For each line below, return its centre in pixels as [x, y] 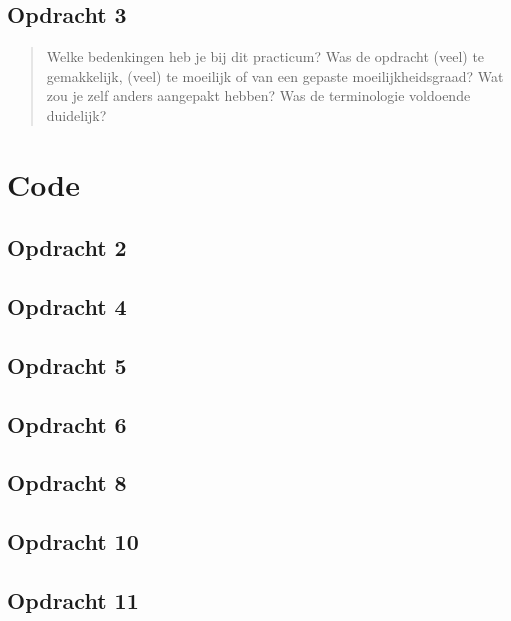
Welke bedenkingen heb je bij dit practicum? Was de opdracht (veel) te [265, 56]
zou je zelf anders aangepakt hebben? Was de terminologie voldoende [258, 95]
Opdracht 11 [73, 600]
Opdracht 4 [67, 306]
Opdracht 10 [73, 541]
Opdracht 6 [67, 423]
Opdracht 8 [67, 482]
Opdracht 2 [67, 247]
